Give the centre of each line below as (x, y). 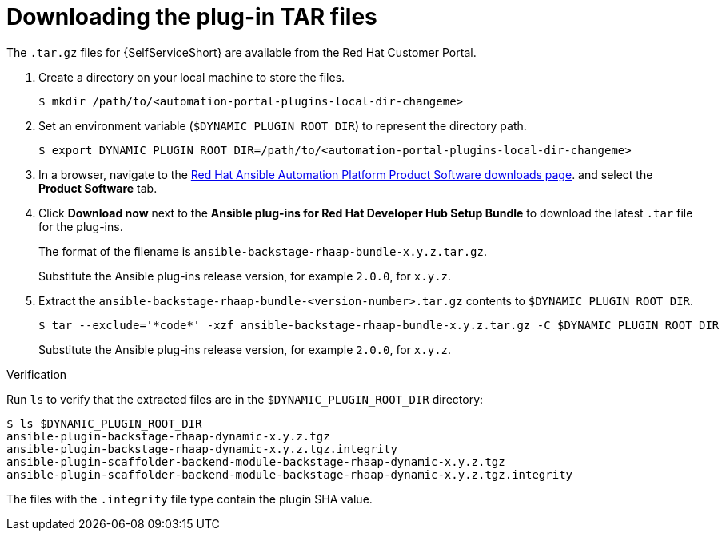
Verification (37, 374)
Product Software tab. (98, 188)
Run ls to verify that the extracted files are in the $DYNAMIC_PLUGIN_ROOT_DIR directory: (245, 399)
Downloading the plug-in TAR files (192, 17)
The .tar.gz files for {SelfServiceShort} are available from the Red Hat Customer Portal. (241, 52)
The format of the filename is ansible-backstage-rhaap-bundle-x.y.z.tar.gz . (263, 251)
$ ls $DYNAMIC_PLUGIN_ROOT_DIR (104, 423)
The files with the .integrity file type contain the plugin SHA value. (189, 499)
